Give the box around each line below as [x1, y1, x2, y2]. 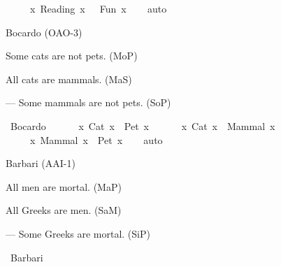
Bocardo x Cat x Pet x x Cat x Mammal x [10, 118, 275, 133]
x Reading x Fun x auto [29, 1, 167, 15]
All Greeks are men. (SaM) [6, 203, 122, 217]
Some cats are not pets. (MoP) [6, 48, 138, 63]
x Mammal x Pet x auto [29, 132, 163, 147]
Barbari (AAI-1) [6, 156, 75, 171]
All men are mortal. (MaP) [6, 179, 122, 194]
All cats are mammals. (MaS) [6, 71, 132, 86]
